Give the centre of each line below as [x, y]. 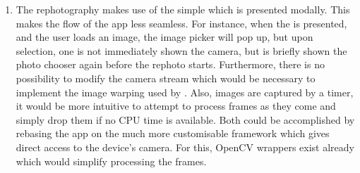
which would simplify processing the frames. [111, 161]
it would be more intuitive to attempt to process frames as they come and [176, 106]
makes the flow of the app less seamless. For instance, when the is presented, [181, 23]
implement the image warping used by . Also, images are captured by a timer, [185, 92]
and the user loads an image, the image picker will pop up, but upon [164, 37]
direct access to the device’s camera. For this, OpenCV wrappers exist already [185, 147]
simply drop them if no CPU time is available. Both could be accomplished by [185, 119]
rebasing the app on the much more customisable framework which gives [173, 133]
